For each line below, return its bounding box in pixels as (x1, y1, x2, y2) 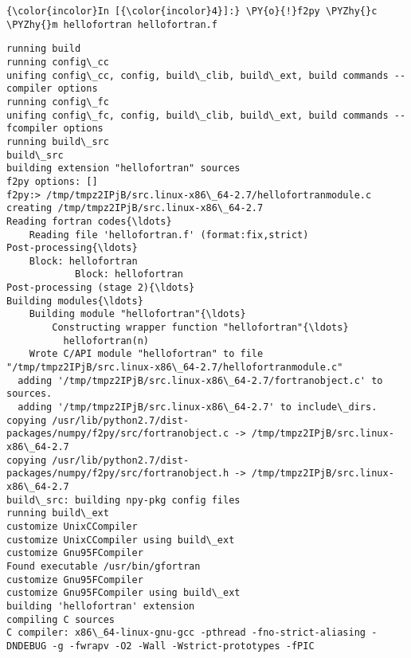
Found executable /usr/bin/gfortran (6, 560, 201, 572)
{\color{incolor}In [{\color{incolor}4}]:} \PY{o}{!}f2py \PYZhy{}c (6, 6, 378, 17)
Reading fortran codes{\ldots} (6, 215, 172, 227)
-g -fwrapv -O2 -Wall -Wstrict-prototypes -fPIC (52, 640, 315, 652)
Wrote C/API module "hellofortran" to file (29, 348, 264, 360)
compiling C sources (6, 613, 115, 625)
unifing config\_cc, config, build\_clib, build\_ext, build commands (6, 69, 389, 81)
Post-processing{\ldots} (6, 242, 138, 254)
